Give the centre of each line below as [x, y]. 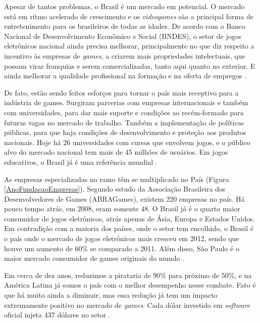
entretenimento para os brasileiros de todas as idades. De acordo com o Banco [125, 26]
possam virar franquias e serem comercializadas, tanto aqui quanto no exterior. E [130, 65]
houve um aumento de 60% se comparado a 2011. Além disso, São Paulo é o [122, 248]
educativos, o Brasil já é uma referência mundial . [81, 161]
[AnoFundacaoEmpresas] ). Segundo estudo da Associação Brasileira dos [115, 189]
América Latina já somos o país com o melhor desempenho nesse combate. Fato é [130, 285]
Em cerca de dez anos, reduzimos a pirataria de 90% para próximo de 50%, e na [128, 275]
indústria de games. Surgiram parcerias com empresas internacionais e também [126, 102]
